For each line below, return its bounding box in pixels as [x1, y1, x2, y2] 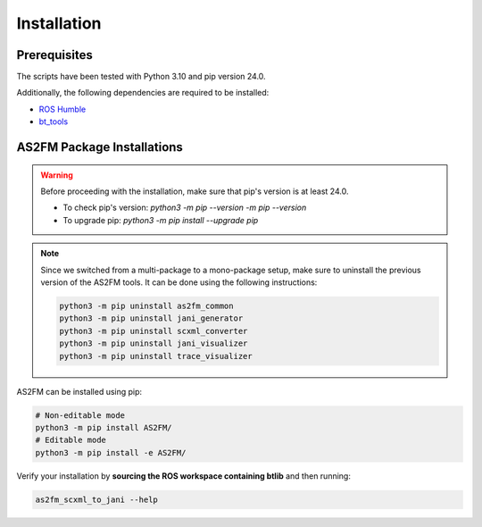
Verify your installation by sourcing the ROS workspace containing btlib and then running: [16, 470, 352, 481]
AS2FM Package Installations [16, 139, 183, 155]
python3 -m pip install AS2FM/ [35, 422, 173, 432]
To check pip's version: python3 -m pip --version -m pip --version [62, 202, 307, 213]
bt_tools [38, 116, 69, 127]
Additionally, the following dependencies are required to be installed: [16, 88, 270, 98]
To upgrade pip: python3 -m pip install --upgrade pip [62, 214, 259, 225]
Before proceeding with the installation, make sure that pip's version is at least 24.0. [40, 186, 349, 197]
